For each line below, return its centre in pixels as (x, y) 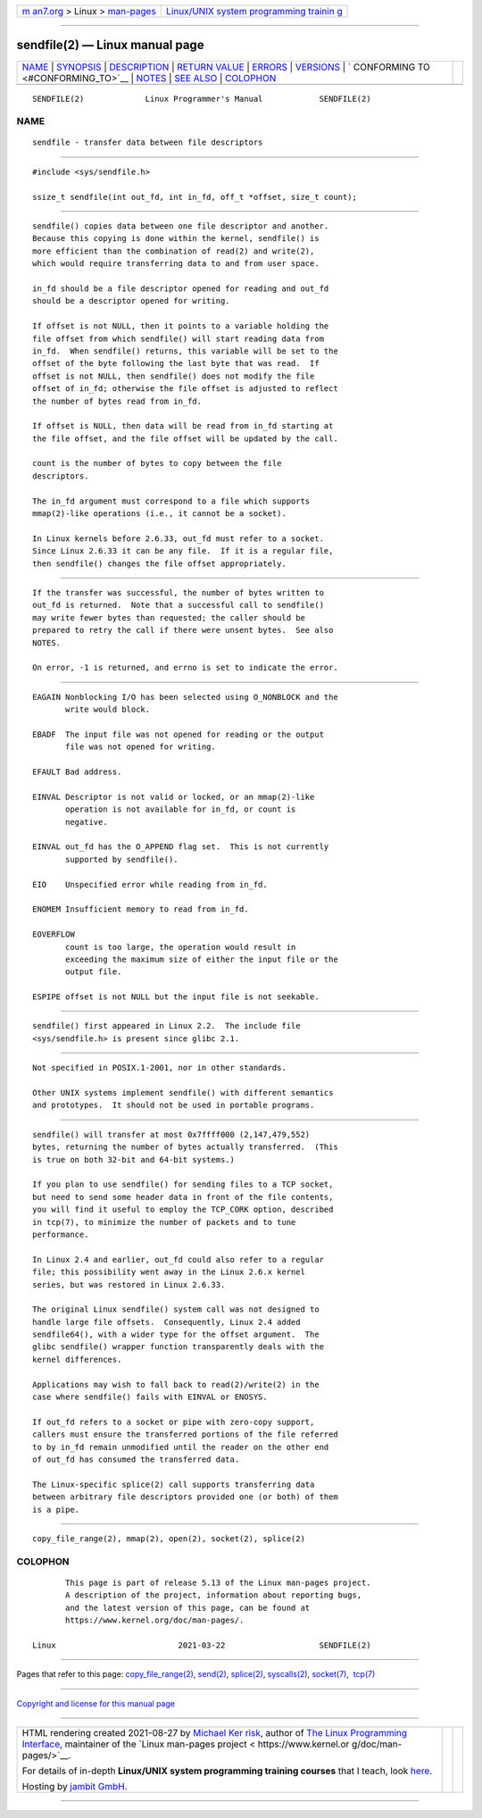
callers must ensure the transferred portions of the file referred (185, 1434)
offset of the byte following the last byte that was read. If (176, 363)
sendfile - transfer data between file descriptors (148, 142)
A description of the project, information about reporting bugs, (214, 1595)
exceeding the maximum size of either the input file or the (202, 959)
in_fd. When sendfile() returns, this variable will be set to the (185, 351)
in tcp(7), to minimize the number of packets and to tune (164, 1222)
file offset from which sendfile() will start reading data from (179, 338)
